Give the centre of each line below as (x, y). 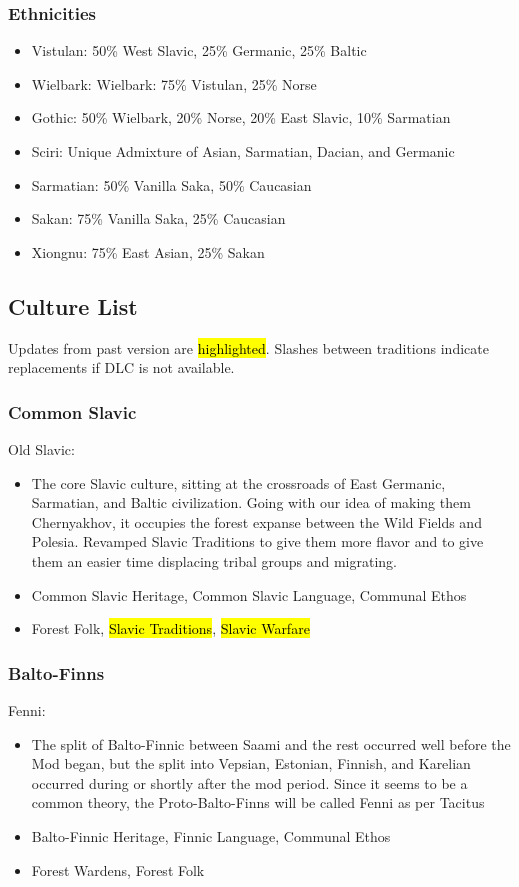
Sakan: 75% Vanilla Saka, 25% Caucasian (158, 218)
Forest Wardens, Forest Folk (118, 869)
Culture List (73, 305)
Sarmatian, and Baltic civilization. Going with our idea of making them (251, 502)
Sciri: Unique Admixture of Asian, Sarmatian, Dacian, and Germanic (243, 151)
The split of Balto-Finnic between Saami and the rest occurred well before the (271, 743)
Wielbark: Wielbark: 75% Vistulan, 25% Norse (174, 83)
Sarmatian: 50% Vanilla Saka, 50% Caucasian (171, 184)
